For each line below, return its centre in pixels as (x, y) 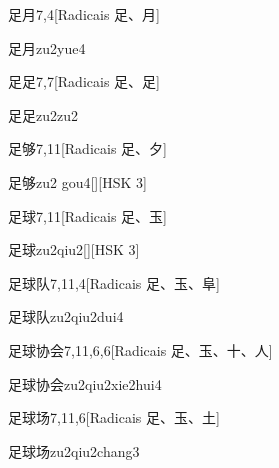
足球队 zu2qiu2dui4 (66, 316)
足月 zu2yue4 (47, 47)
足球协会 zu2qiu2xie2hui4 (85, 383)
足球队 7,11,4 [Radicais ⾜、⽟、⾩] (114, 282)
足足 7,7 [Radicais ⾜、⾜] (84, 81)
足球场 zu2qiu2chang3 (74, 450)
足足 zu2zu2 (43, 114)
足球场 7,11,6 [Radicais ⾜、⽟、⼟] (114, 417)
